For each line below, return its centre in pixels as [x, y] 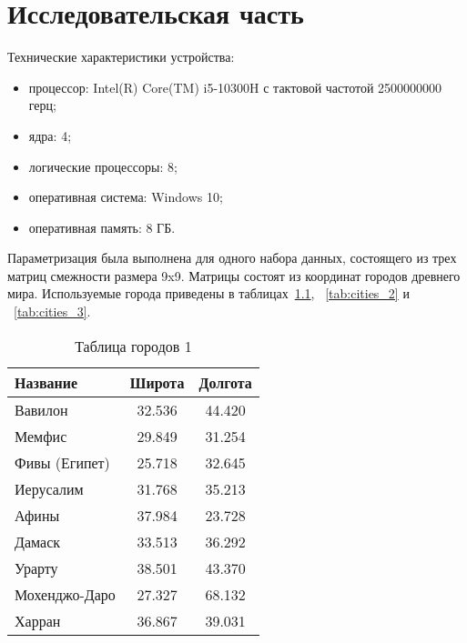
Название [46, 382]
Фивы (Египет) [62, 462]
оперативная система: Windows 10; [126, 197]
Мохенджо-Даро [65, 594]
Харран [38, 620]
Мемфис [41, 436]
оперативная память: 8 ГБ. [102, 227]
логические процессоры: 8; [103, 166]
